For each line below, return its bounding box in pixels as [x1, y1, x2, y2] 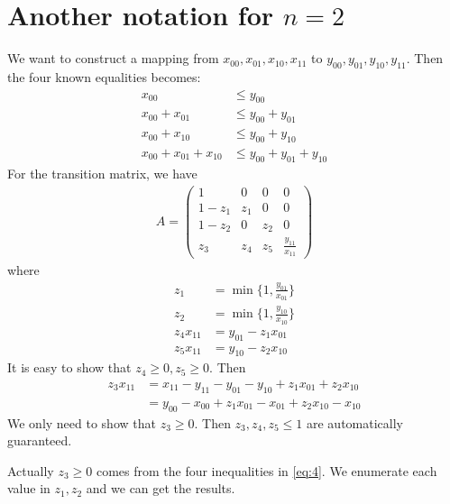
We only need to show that [7, 413, 156, 432]
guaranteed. [7, 431, 72, 450]
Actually [7, 461, 54, 480]
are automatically [306, 413, 403, 432]
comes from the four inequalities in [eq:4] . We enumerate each [96, 461, 437, 480]
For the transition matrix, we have [7, 163, 197, 182]
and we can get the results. [86, 479, 235, 498]
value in [7, 479, 51, 498]
